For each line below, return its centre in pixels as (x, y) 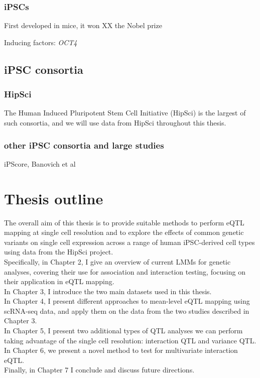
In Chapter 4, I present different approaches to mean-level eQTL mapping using (127, 301)
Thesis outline (54, 198)
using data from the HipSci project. (59, 252)
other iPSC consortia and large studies (84, 145)
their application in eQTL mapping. (59, 281)
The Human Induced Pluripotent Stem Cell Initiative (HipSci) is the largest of (125, 113)
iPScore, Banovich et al (40, 163)
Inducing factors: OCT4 (41, 42)
